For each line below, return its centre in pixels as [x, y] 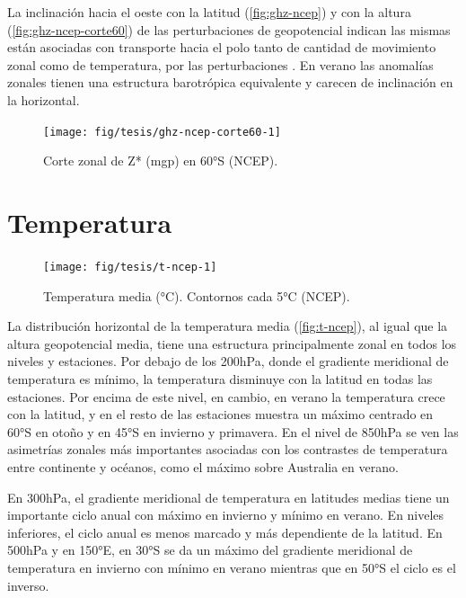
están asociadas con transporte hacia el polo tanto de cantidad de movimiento [222, 47]
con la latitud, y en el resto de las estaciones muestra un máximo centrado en [220, 414]
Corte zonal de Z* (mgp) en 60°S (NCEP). [161, 161]
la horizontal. [44, 99]
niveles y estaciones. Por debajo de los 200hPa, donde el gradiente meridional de [228, 361]
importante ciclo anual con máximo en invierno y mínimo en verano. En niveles [226, 515]
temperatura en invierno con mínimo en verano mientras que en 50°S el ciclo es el [232, 567]
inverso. [28, 585]
